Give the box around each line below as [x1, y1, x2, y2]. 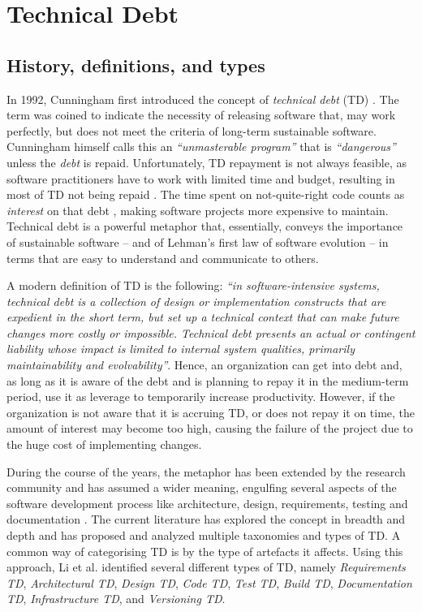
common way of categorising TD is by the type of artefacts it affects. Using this [6, 542, 403, 559]
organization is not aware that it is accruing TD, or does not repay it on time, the [6, 403, 416, 420]
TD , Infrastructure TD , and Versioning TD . [6, 590, 226, 607]
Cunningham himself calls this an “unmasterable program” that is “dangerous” [6, 138, 396, 155]
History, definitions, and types [6, 52, 265, 77]
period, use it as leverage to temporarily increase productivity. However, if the [6, 388, 395, 405]
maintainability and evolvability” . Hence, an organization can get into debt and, [6, 356, 403, 373]
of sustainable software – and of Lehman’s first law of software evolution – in [6, 233, 389, 250]
